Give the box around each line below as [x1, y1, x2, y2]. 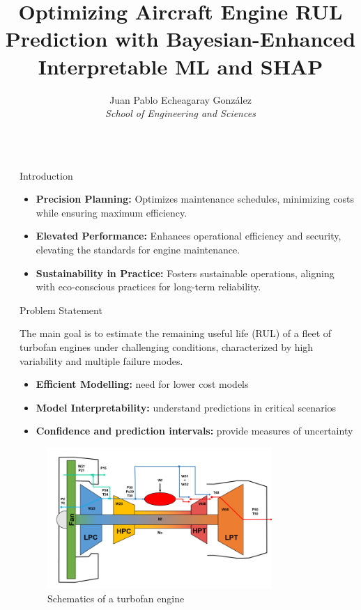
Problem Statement [20, 302, 102, 317]
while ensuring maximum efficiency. [36, 205, 187, 219]
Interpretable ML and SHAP [38, 52, 323, 80]
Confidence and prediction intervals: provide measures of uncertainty [36, 423, 353, 438]
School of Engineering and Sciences [105, 106, 256, 120]
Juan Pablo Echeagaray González [109, 92, 252, 107]
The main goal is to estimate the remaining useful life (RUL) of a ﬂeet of [20, 326, 332, 341]
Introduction [20, 168, 73, 182]
